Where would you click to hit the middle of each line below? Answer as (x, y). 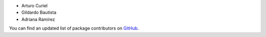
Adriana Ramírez (38, 19)
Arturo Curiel (34, 6)
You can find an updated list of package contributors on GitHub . (74, 28)
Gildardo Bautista (39, 13)
